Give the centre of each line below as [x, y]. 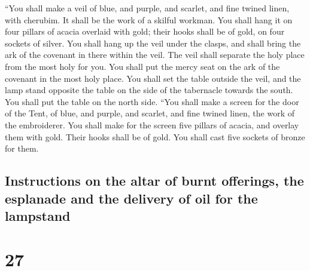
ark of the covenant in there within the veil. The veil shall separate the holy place [155, 55]
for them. [22, 148]
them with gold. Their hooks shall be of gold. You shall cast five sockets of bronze [155, 136]
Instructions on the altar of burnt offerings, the [154, 181]
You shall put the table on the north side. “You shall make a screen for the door [152, 101]
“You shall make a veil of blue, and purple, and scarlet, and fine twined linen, [147, 8]
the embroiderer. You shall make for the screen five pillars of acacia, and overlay [152, 124]
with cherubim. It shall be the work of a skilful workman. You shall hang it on [149, 19]
